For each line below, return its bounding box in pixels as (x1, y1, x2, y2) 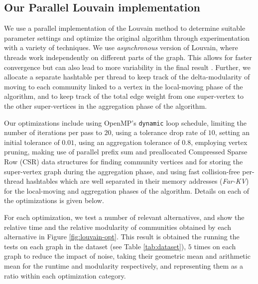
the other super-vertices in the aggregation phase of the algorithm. (4, 100, 207, 111)
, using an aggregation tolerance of (74, 137, 180, 147)
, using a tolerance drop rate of (111, 127, 206, 138)
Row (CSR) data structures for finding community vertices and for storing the (4, 156, 243, 166)
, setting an (215, 127, 250, 138)
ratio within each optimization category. (4, 270, 126, 281)
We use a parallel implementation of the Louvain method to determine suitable (4, 23, 246, 33)
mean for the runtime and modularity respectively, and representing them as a (4, 260, 243, 271)
